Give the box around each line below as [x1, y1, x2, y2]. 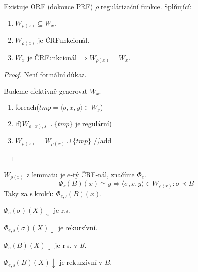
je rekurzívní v [59, 257, 103, 267]
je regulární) [75, 118, 112, 128]
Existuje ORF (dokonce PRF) [4, 1, 93, 11]
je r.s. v [55, 239, 78, 250]
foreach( [15, 102, 39, 112]
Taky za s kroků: [4, 188, 54, 198]
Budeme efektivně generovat [4, 85, 88, 96]
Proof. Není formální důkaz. [4, 69, 87, 80]
